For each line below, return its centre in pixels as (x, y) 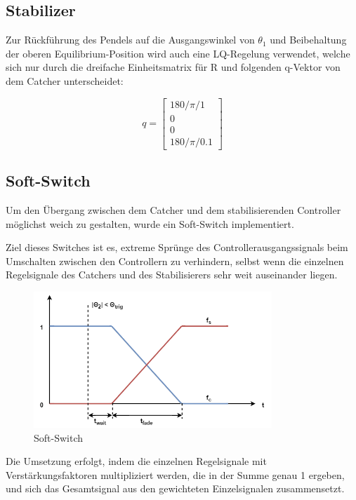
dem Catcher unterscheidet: (65, 80)
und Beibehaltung (308, 40)
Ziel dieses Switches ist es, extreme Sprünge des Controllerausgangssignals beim (177, 247)
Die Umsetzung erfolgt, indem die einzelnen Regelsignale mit (136, 461)
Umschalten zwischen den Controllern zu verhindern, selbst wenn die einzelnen (175, 261)
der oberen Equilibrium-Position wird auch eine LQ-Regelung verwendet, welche (178, 53)
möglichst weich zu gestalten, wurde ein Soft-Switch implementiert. (150, 223)
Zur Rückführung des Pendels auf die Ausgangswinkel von (130, 40)
